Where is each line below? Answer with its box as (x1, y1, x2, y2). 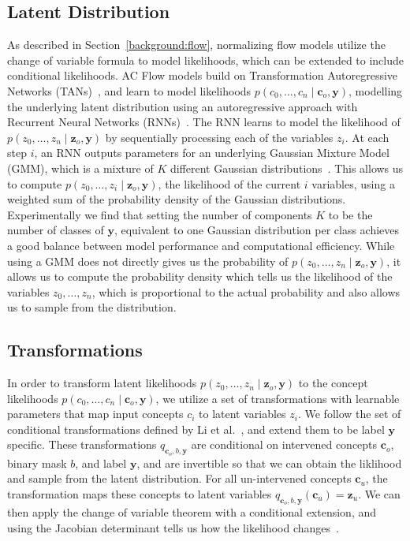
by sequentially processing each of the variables (105, 129, 334, 145)
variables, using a (311, 175, 395, 192)
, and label (75, 454, 127, 471)
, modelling (348, 82, 403, 99)
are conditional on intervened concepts (191, 436, 378, 453)
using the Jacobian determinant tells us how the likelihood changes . (7, 519, 339, 535)
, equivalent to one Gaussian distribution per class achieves (114, 222, 400, 238)
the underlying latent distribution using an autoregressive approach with (7, 98, 358, 114)
